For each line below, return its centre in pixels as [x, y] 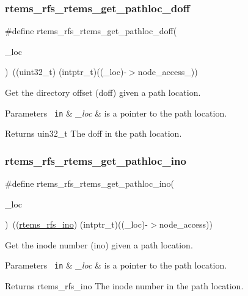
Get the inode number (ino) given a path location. [99, 244]
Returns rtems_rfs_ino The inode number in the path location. [124, 286]
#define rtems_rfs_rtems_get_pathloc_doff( [91, 31]
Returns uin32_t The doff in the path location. [93, 133]
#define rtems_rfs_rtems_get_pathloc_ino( [89, 183]
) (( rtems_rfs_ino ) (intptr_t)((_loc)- [77, 224]
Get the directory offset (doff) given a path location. [103, 92]
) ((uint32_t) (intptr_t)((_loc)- [66, 72]
